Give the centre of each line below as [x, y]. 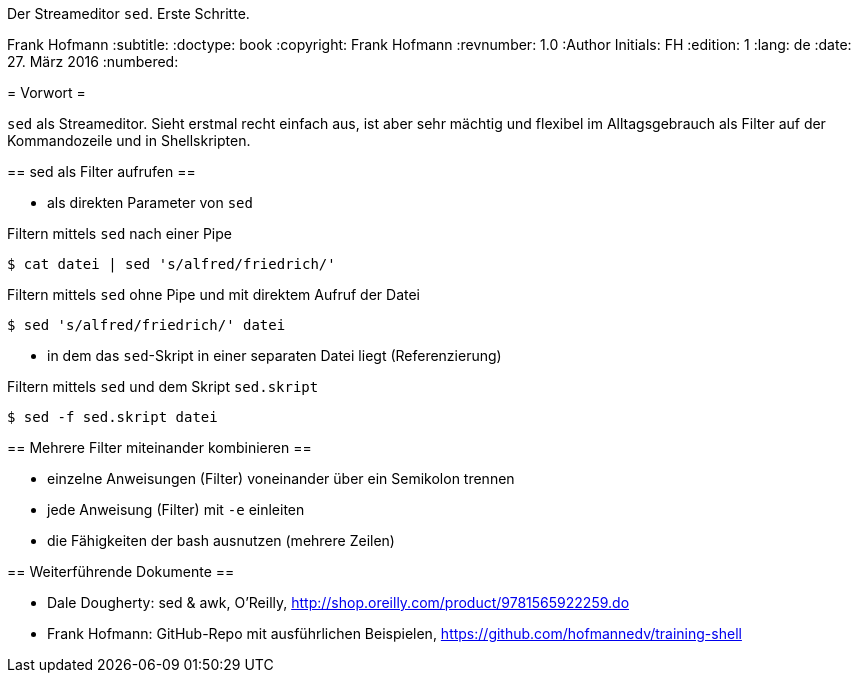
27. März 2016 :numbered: [93, 61]
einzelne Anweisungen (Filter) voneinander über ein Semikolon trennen [281, 478]
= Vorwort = [46, 92]
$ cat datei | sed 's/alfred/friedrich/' [171, 264]
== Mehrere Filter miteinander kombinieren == [159, 447]
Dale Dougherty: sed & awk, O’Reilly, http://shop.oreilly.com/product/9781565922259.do [338, 602]
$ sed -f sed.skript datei [112, 417]
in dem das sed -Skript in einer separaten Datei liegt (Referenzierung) [274, 355]
